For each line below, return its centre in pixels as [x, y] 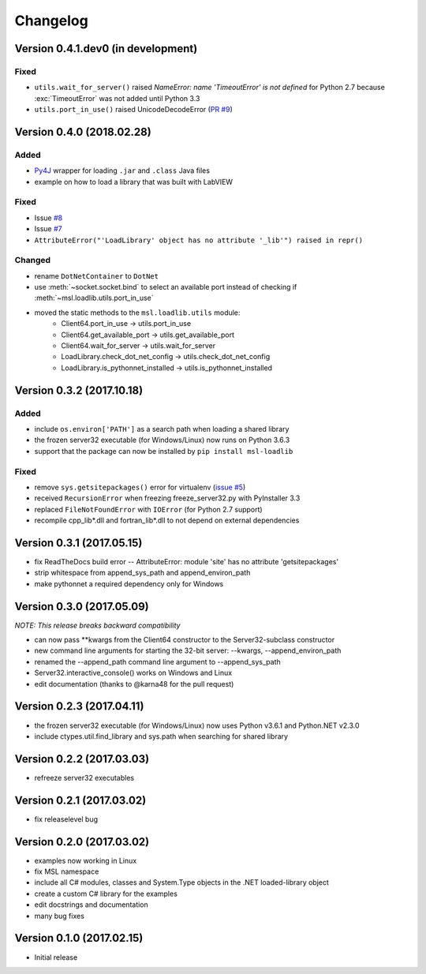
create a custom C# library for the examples [106, 893]
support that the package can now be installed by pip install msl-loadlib [164, 451]
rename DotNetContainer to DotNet [97, 275]
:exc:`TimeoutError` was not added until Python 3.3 [117, 98]
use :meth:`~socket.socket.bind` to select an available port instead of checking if [166, 287]
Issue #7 [48, 229]
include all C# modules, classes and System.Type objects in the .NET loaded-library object [181, 882]
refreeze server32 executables [84, 777]
